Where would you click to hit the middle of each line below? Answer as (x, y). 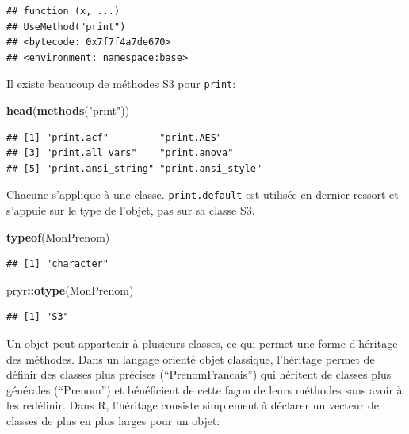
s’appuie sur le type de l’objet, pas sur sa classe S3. (131, 210)
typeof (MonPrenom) (58, 236)
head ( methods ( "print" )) (68, 110)
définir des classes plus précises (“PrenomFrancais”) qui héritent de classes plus (199, 374)
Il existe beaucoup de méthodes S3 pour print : (121, 84)
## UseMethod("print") (66, 27)
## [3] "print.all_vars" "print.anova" (120, 153)
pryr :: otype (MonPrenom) (70, 289)
